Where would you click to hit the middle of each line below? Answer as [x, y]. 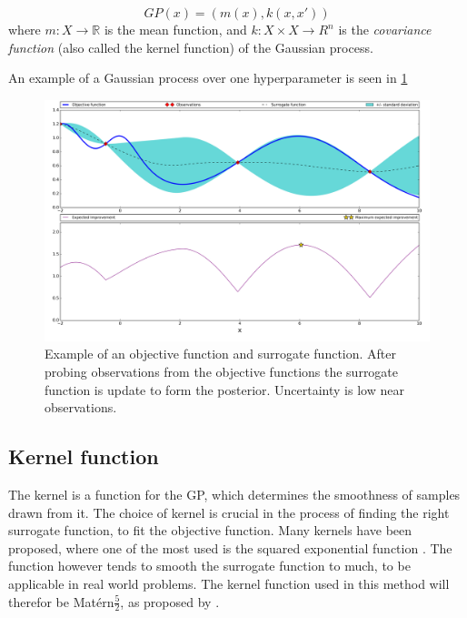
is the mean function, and [175, 29]
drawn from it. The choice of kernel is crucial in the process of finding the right [229, 512]
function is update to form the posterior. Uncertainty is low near [224, 389]
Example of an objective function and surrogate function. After [221, 354]
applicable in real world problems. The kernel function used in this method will [229, 583]
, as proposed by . [170, 601]
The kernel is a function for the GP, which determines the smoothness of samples [234, 494]
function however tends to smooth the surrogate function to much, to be [209, 566]
